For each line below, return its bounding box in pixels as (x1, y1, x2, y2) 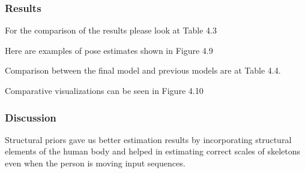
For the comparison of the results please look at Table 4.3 (5, 24, 217, 37)
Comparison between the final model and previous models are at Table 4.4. (5, 64, 281, 77)
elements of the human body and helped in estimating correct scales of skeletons (5, 145, 301, 157)
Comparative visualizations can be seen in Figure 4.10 (5, 84, 204, 96)
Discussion (5, 110, 56, 125)
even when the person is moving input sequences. (5, 157, 186, 169)
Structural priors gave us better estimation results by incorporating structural (5, 133, 292, 145)
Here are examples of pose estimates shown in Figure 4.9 (5, 44, 213, 56)
